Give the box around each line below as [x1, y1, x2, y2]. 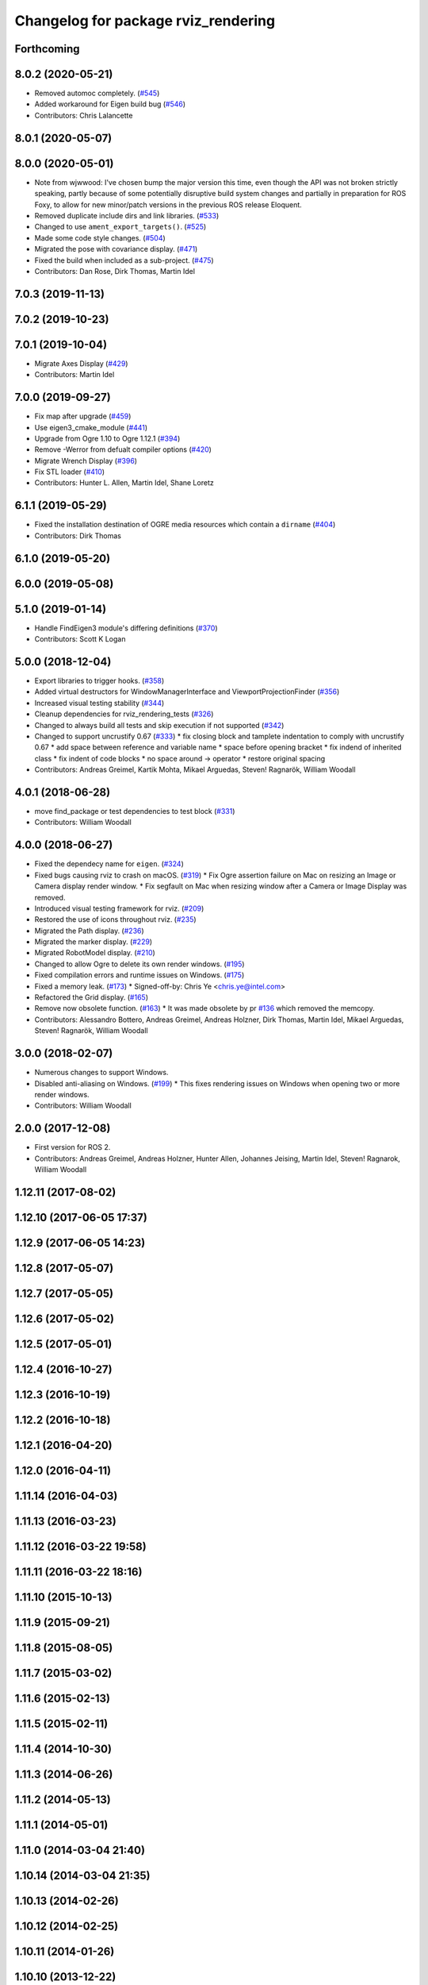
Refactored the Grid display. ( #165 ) [34, 992, 149, 1002]
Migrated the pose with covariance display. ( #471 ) [34, 245, 198, 254]
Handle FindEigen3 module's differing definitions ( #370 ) [34, 623, 218, 633]
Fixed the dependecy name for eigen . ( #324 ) [34, 859, 184, 869]
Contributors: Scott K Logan [34, 634, 126, 644]
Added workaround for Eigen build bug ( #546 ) [34, 99, 186, 109]
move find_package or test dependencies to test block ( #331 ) [34, 807, 235, 816]
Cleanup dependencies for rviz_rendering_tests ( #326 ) [34, 709, 214, 719]
